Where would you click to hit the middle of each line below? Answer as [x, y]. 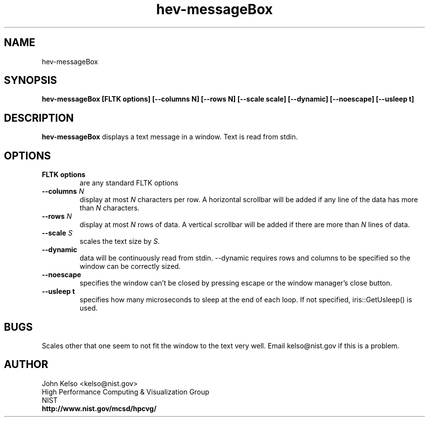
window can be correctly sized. [130, 266]
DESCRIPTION [39, 118]
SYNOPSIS [31, 80]
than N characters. [109, 208]
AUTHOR [26, 365]
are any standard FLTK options [129, 183]
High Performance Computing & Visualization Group [126, 392]
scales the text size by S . [120, 241]
